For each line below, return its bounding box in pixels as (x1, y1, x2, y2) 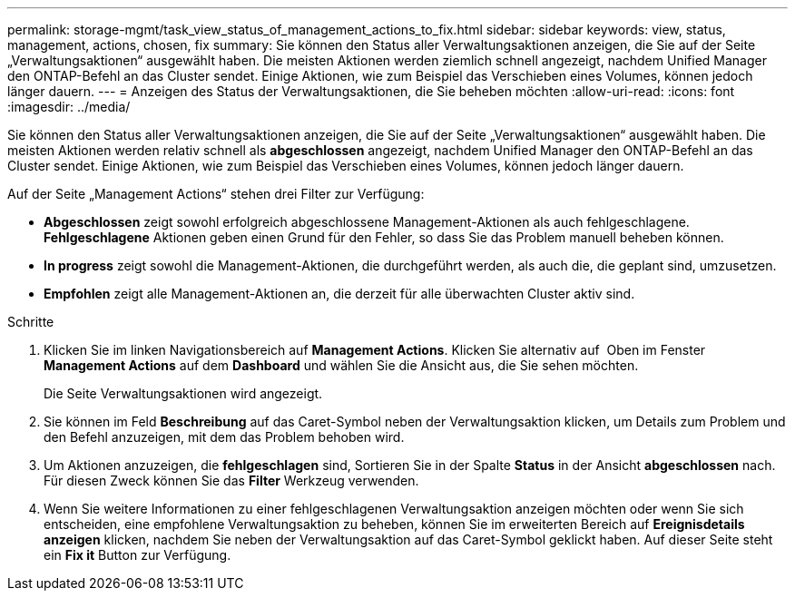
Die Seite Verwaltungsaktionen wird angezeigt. (44, 386, 323, 401)
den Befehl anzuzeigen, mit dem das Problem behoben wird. (44, 429, 405, 445)
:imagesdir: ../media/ (7, 99, 131, 114)
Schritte (7, 314, 54, 329)
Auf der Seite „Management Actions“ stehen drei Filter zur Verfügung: (7, 186, 425, 201)
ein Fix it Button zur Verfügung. (44, 547, 231, 563)
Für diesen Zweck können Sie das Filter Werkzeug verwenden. (44, 473, 419, 488)
